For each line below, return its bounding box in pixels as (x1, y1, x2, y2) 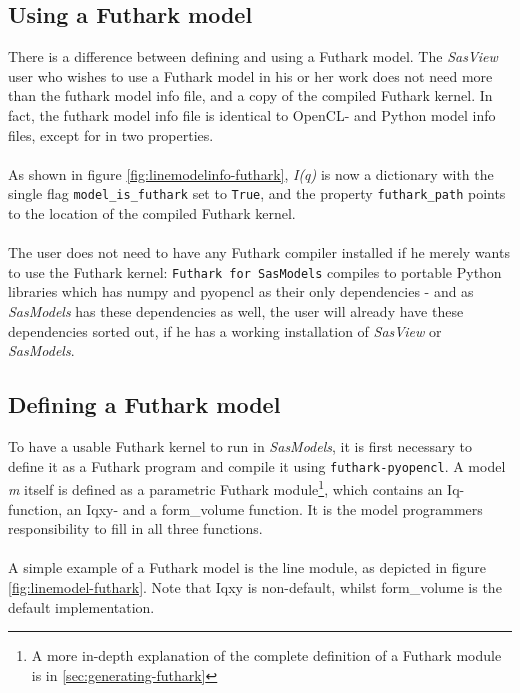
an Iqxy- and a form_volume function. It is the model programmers (66, 498, 483, 519)
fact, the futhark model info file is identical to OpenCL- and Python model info (8, 104, 496, 125)
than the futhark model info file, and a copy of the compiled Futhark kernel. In (8, 85, 493, 106)
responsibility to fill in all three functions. (8, 518, 263, 539)
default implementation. (8, 596, 155, 617)
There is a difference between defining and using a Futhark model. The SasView (8, 46, 498, 67)
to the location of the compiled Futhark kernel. (8, 203, 296, 224)
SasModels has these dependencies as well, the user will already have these (8, 301, 464, 322)
